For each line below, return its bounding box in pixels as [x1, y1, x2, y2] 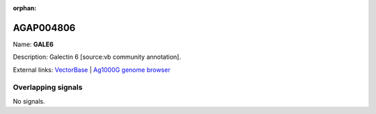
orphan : [13, 4, 37, 12]
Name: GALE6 [13, 40, 54, 48]
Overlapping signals [13, 83, 83, 93]
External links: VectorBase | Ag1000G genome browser [13, 66, 171, 74]
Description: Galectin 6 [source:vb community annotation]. [13, 53, 181, 61]
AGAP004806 [13, 21, 76, 34]
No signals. [13, 97, 45, 105]
